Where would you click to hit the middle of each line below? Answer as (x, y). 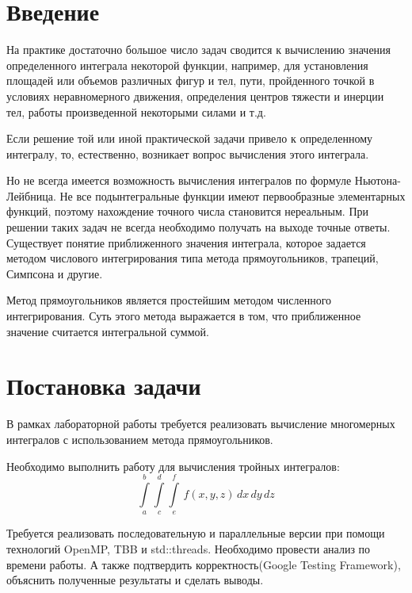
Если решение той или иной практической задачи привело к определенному (190, 138)
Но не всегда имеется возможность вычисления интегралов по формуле (179, 180)
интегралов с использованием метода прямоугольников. (140, 439)
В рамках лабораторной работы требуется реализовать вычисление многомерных (201, 424)
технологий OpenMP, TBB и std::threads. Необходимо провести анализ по (189, 548)
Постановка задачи (104, 386)
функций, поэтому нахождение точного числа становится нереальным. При (187, 211)
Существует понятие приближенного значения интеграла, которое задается (186, 242)
